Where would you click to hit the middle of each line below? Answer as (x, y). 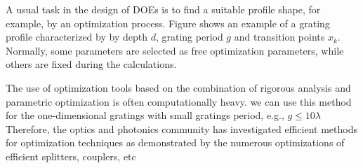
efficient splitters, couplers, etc (71, 156)
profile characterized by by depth (77, 37)
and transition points (279, 37)
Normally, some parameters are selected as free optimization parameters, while (175, 50)
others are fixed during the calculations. (91, 64)
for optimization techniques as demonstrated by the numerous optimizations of (175, 142)
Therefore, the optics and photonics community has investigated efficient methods (181, 128)
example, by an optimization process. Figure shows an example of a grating (168, 23)
